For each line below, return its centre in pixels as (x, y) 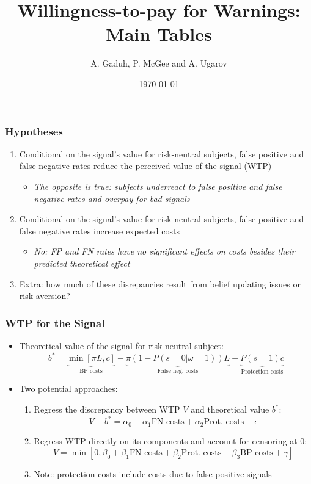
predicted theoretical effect (82, 263)
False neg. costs (178, 371)
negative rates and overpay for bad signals (112, 198)
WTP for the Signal (55, 323)
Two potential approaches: (68, 388)
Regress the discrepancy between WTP (107, 409)
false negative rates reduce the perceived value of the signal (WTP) (145, 166)
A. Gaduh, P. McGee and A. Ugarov (159, 63)
